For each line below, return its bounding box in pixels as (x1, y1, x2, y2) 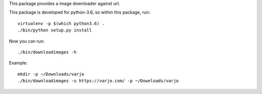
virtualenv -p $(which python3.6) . (17, 21, 105, 26)
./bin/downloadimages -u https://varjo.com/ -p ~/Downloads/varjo (17, 78, 179, 84)
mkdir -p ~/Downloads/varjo (17, 71, 84, 77)
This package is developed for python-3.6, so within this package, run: (9, 10, 150, 15)
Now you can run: (9, 38, 45, 44)
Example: (9, 60, 28, 66)
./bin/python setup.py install (17, 27, 92, 33)
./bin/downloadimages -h (17, 49, 77, 55)
